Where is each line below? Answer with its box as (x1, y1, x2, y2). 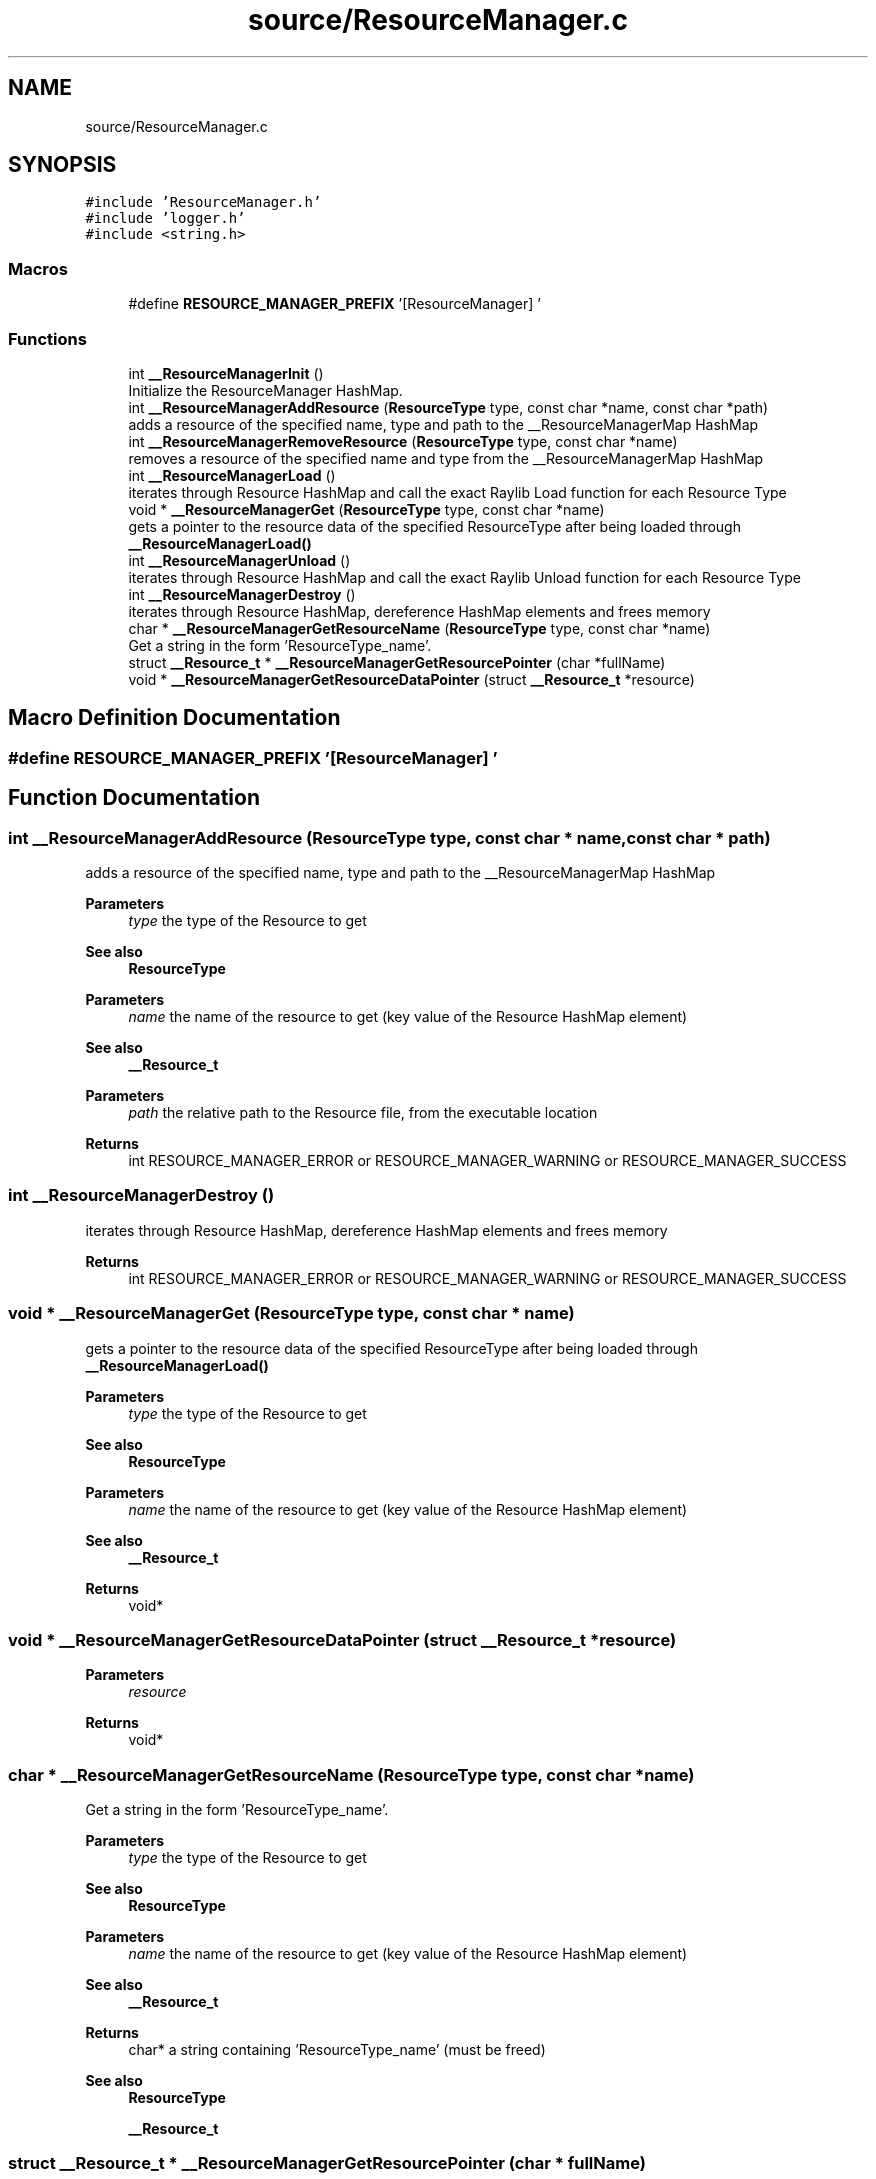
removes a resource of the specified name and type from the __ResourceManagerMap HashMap (128, 449, 764, 467)
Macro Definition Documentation (8, 705, 341, 731)
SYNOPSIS (8, 152, 117, 178)
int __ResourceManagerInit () (128, 364, 324, 382)
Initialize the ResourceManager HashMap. (128, 381, 403, 399)
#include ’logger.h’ (85, 210, 246, 227)
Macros (8, 258, 68, 279)
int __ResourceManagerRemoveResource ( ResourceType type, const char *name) (128, 432, 678, 450)
